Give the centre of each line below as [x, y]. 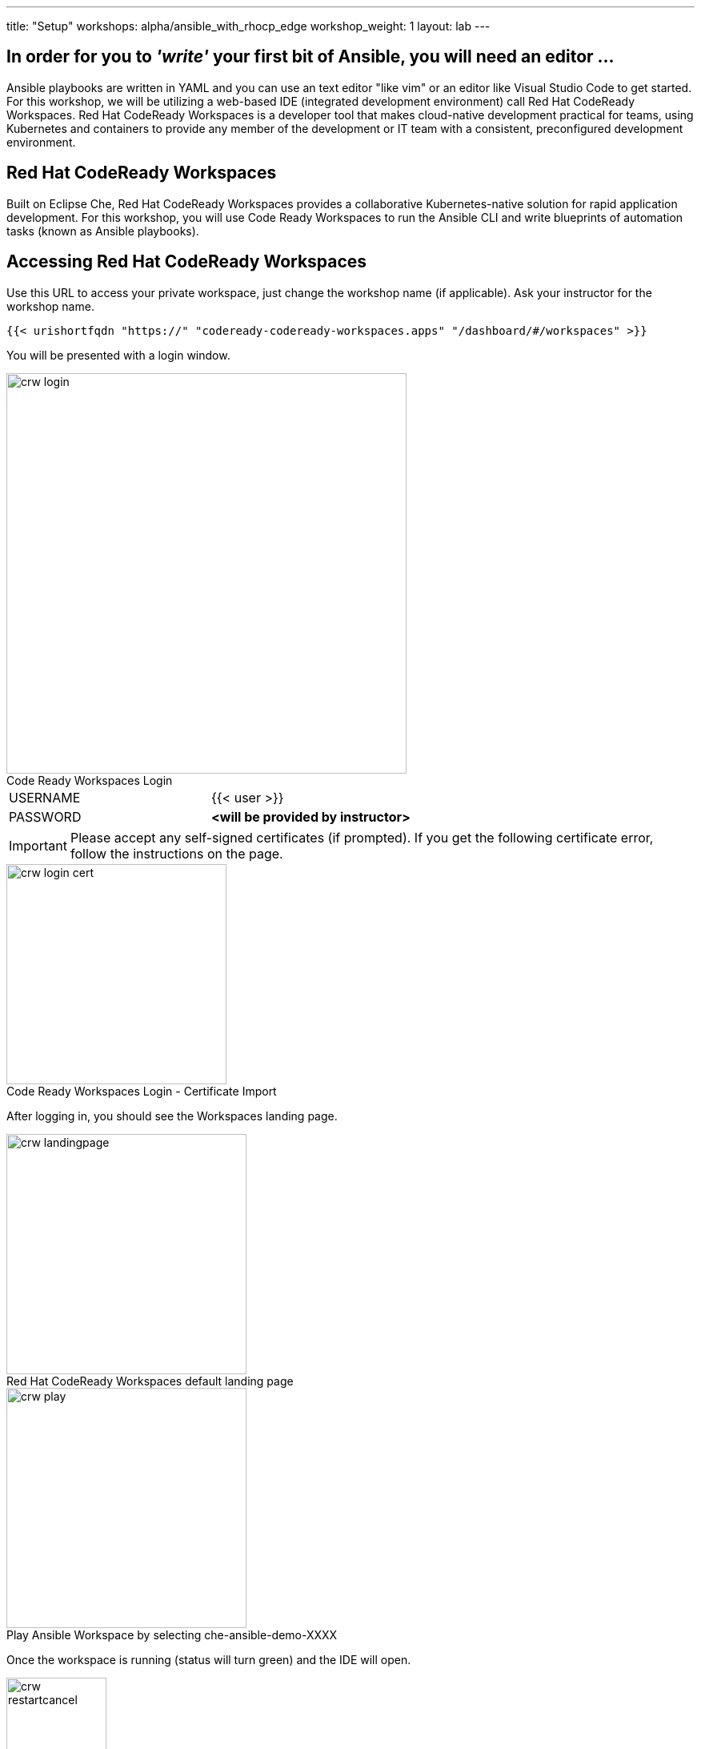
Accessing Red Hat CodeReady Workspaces [187, 262]
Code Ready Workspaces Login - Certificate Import [142, 1091]
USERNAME [45, 797]
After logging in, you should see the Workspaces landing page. [172, 1116]
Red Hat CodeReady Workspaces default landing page [150, 1381]
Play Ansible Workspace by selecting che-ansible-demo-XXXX [172, 1634]
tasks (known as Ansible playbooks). [103, 231]
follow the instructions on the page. [176, 853]
